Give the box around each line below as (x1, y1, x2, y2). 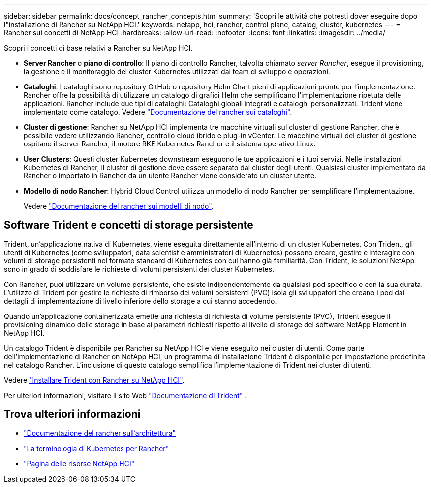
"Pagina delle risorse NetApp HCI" (24, 459, 135, 468)
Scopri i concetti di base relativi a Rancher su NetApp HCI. (4, 44, 193, 52)
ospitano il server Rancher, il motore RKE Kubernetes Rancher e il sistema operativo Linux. (24, 140, 316, 148)
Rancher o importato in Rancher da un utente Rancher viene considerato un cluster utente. (24, 172, 317, 180)
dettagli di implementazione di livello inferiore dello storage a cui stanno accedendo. (4, 296, 277, 305)
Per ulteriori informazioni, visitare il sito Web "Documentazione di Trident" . (4, 391, 247, 400)
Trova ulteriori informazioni (4, 408, 141, 421)
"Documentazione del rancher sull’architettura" (24, 429, 176, 437)
